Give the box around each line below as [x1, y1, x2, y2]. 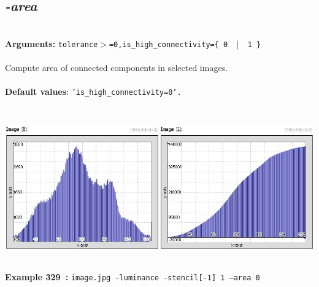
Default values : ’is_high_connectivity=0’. [5, 85, 182, 98]
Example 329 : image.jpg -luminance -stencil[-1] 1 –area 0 [5, 270, 260, 283]
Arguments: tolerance [5, 37, 98, 50]
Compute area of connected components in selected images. [5, 61, 228, 74]
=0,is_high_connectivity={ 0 [109, 40, 228, 49]
